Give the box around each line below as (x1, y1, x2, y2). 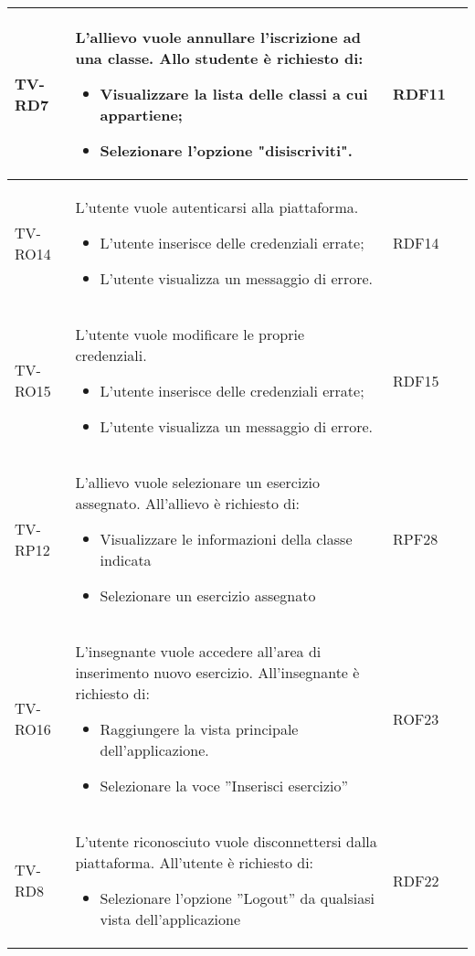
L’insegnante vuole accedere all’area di (75, 641, 322, 662)
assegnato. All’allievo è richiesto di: (75, 493, 301, 514)
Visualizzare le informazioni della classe (100, 528, 353, 549)
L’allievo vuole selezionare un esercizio (75, 472, 320, 493)
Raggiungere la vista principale (100, 718, 299, 739)
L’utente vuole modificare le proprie (75, 324, 304, 345)
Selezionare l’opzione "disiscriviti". (100, 140, 353, 161)
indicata (100, 549, 152, 570)
